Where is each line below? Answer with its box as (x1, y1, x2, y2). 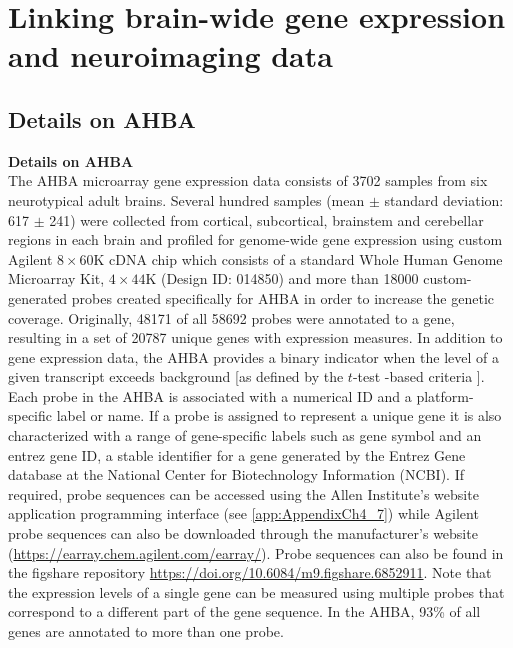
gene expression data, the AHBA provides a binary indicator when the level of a (8, 346, 499, 367)
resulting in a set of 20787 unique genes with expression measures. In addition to (8, 327, 503, 348)
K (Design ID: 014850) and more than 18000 (145, 268, 419, 289)
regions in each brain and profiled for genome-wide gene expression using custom (8, 229, 503, 250)
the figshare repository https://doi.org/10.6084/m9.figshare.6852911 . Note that (8, 562, 492, 583)
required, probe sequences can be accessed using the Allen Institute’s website (8, 483, 479, 504)
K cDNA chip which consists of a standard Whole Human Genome (93, 248, 503, 269)
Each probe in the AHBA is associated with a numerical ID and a (8, 385, 412, 406)
